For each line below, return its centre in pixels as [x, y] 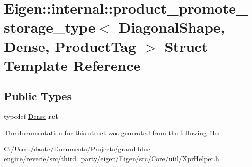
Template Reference [72, 65]
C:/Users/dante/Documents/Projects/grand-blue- [78, 149]
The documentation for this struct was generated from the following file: [112, 132]
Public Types [38, 96]
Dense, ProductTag [70, 46]
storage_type [50, 27]
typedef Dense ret [31, 116]
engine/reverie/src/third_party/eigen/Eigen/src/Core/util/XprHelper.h [112, 158]
